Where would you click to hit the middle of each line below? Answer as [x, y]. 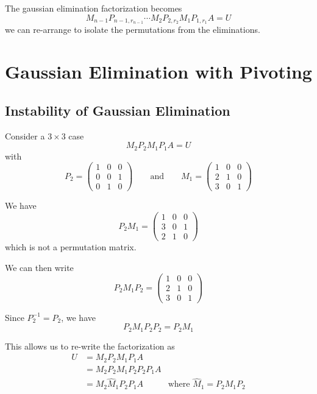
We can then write [39, 267]
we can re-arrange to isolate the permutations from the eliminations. [133, 30]
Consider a [25, 135]
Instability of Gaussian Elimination [118, 110]
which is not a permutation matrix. [71, 247]
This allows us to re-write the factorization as [90, 346]
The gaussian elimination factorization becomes [94, 8]
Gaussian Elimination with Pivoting [158, 72]
